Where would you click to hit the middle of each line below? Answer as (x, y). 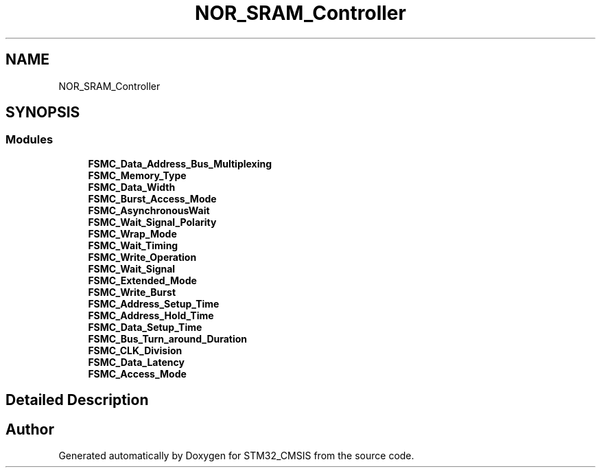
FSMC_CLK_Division (135, 350)
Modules (30, 140)
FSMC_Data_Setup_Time (145, 327)
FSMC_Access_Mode (137, 373)
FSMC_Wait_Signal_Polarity (152, 222)
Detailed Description (77, 400)
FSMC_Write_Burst (132, 292)
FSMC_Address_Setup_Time (154, 303)
